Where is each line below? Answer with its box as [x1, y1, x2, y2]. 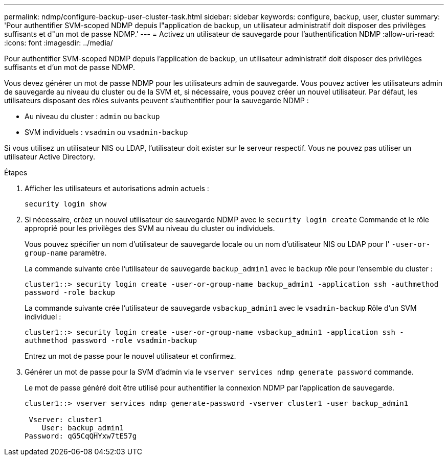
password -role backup [25, 288, 116, 296]
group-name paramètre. [25, 248, 107, 257]
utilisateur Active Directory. [4, 152, 96, 161]
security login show [25, 200, 107, 208]
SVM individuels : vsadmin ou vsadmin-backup [25, 128, 188, 136]
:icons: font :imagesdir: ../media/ [4, 38, 113, 47]
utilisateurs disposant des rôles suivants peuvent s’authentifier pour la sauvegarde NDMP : [4, 96, 309, 105]
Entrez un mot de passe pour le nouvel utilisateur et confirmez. [25, 352, 236, 360]
